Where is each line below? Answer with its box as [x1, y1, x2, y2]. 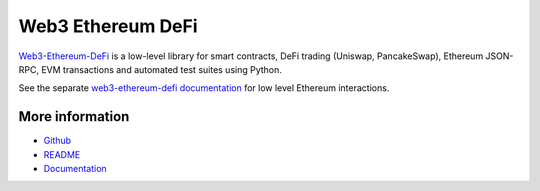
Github [43, 135, 72, 147]
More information [18, 108, 130, 125]
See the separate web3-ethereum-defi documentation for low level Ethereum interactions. [18, 82, 390, 94]
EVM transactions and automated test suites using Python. [41, 63, 282, 75]
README [43, 148, 81, 160]
